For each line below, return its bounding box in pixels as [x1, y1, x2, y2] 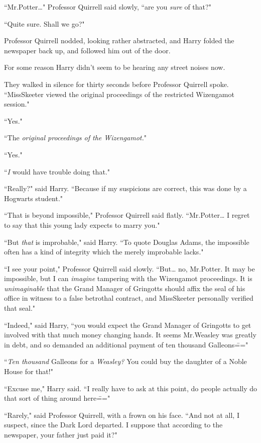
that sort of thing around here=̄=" [4, 393, 110, 403]
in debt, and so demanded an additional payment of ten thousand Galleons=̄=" [4, 339, 248, 349]
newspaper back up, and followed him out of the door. [4, 45, 171, 55]
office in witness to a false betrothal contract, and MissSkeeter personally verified [4, 293, 253, 303]
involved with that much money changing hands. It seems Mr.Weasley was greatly [4, 329, 256, 340]
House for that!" [4, 366, 53, 377]
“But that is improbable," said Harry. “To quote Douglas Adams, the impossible [4, 236, 249, 247]
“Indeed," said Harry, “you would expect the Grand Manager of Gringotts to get [4, 319, 251, 330]
